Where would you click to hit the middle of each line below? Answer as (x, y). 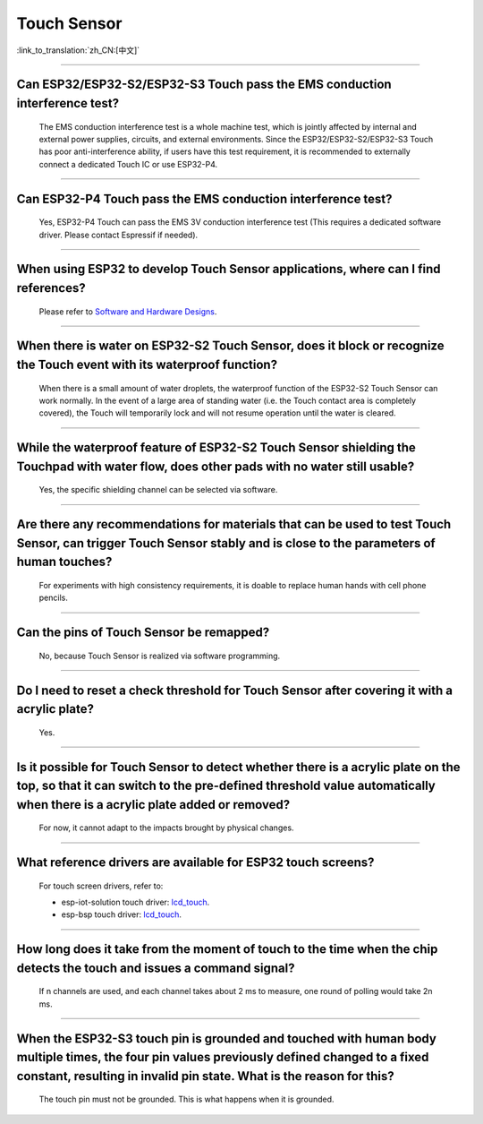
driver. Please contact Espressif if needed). (119, 235)
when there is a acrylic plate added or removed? (153, 805)
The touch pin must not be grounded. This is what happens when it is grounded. (186, 1099)
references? (51, 288)
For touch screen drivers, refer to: (101, 886)
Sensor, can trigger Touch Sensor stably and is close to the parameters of (226, 543)
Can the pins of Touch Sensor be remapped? (143, 633)
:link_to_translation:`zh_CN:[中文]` (78, 50)
